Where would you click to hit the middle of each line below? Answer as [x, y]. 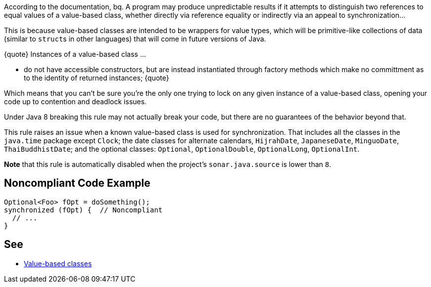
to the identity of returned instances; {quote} [96, 78]
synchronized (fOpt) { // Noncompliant [83, 210]
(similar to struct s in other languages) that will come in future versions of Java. [135, 39]
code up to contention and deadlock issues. [75, 102]
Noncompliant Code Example [77, 183]
